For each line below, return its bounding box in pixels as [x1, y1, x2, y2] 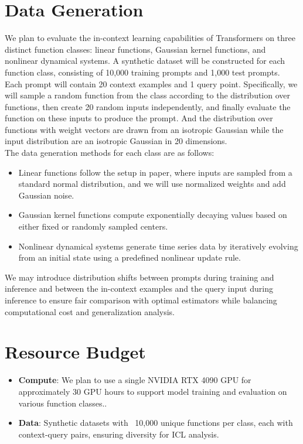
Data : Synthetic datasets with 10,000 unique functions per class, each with [18, 416, 293, 429]
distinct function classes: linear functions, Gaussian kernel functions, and [5, 43, 266, 55]
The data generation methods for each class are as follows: [5, 146, 215, 159]
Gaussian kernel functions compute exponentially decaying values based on [18, 209, 287, 221]
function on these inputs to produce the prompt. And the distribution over [5, 112, 273, 124]
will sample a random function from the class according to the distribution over [5, 89, 291, 101]
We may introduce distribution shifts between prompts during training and [5, 271, 274, 283]
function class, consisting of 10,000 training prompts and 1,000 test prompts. [5, 66, 280, 78]
